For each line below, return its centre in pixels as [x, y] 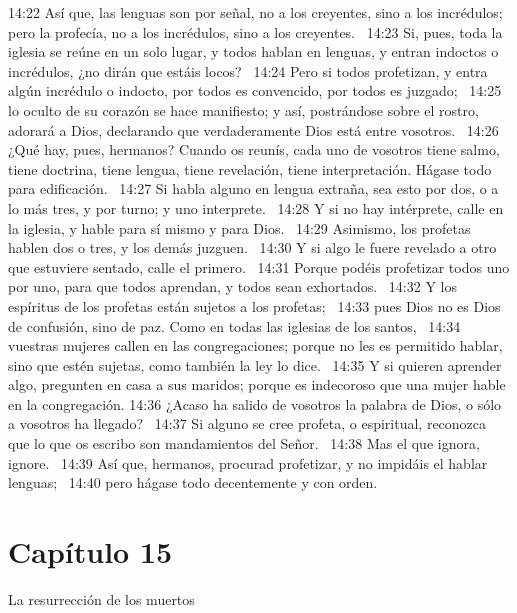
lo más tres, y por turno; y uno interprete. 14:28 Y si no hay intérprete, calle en [256, 207]
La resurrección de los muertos [101, 598]
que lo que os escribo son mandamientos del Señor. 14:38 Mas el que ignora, [244, 443]
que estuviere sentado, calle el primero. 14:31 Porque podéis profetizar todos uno [259, 266]
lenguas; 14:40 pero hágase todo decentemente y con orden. [193, 482]
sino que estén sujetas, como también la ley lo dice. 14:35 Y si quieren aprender [255, 364]
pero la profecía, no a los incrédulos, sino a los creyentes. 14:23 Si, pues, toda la [255, 31]
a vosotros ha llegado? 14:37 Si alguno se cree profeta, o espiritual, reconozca [247, 423]
